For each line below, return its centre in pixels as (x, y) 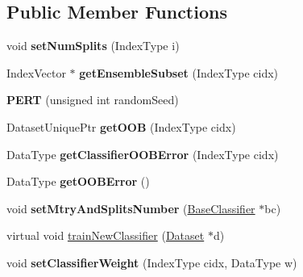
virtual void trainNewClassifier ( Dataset (106, 235)
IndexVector (36, 72)
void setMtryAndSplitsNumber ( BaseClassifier (131, 208)
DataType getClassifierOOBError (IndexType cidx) (143, 154)
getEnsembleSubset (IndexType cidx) (179, 72)
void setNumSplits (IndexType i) (93, 46)
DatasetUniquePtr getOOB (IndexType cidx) (121, 126)
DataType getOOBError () (78, 181)
